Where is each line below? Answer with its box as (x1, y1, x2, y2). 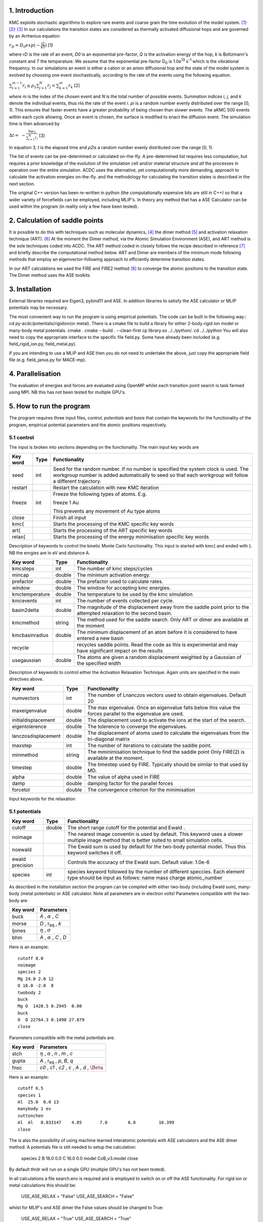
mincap (12, 572, 29, 579)
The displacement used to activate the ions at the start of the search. (87, 717, 246, 723)
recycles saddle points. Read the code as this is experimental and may (76, 641, 238, 648)
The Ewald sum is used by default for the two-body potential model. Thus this (67, 843, 246, 850)
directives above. (9, 676, 44, 682)
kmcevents (12, 597, 38, 604)
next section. (9, 181, 35, 187)
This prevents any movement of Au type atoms (53, 508, 160, 515)
